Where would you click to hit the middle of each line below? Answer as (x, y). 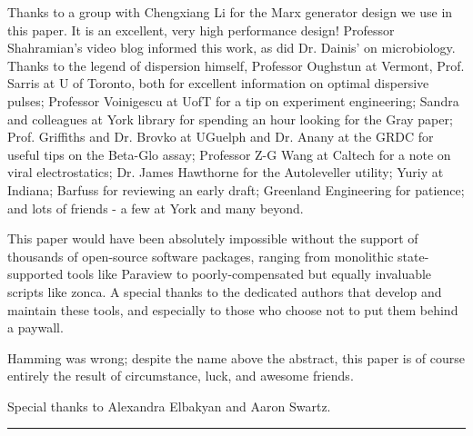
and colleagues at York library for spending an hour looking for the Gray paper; (230, 119)
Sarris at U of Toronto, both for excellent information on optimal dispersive (218, 83)
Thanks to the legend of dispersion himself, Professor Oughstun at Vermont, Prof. (236, 65)
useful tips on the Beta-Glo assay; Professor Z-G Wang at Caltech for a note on (229, 154)
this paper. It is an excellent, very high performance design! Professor (201, 30)
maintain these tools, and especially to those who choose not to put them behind (233, 309)
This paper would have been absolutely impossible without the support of (213, 238)
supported (35, 274)
